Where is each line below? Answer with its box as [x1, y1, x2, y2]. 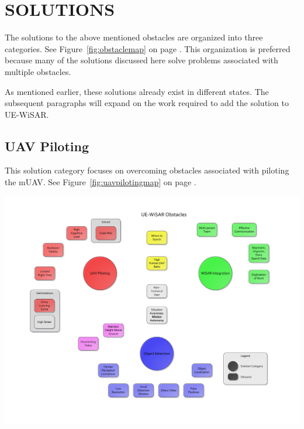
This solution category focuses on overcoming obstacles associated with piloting [5, 164, 289, 176]
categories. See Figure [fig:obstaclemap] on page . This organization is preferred [5, 42, 291, 55]
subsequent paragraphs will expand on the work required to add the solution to [5, 97, 289, 109]
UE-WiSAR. [5, 108, 49, 120]
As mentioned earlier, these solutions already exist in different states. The [5, 85, 269, 97]
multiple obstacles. [5, 65, 71, 77]
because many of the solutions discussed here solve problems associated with [5, 54, 278, 66]
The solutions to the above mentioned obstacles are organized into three [5, 31, 263, 43]
